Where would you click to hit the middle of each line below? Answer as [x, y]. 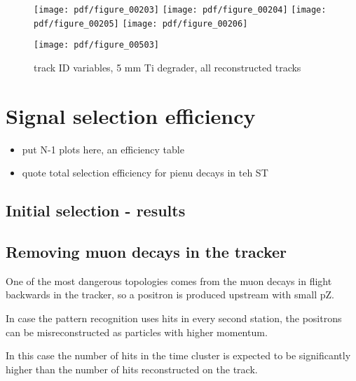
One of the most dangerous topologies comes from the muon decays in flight [169, 280]
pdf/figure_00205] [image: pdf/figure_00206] [141, 23]
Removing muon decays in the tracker [146, 252]
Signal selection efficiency [131, 115]
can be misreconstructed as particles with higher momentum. [137, 332]
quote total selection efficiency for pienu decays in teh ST [145, 173]
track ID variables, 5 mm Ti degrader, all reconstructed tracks [167, 67]
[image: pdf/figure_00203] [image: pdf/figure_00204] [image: [180, 10]
